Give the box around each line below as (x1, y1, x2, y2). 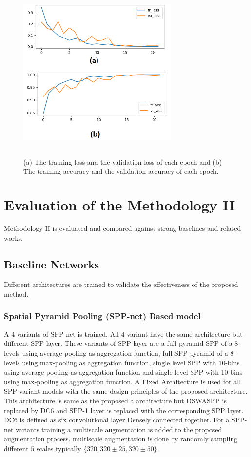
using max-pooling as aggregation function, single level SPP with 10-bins (22, 357, 240, 367)
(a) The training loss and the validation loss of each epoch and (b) (23, 156, 222, 167)
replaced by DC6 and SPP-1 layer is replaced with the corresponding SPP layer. (4, 405, 244, 415)
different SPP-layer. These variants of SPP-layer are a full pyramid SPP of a (4, 338, 232, 348)
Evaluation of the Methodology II (4, 195, 235, 215)
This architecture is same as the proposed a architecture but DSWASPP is (4, 396, 227, 406)
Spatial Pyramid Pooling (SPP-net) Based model (4, 309, 201, 322)
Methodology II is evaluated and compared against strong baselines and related (4, 223, 241, 233)
